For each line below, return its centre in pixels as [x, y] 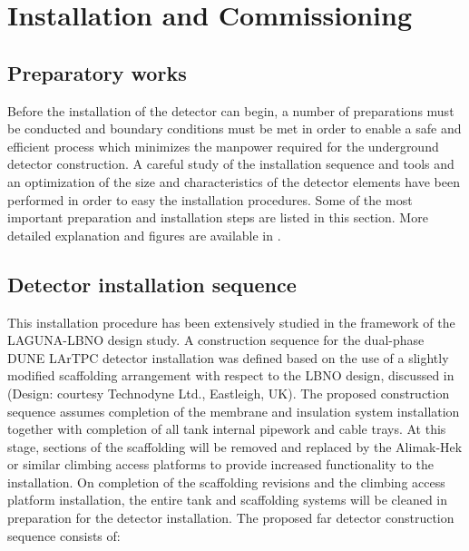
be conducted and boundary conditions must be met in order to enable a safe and [234, 128]
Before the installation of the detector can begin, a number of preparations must [231, 110]
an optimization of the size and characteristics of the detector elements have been [234, 181]
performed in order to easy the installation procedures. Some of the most [210, 199]
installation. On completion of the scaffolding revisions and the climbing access [226, 482]
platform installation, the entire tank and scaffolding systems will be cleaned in [228, 500]
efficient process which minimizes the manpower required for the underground [223, 146]
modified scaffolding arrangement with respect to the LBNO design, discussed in [231, 375]
